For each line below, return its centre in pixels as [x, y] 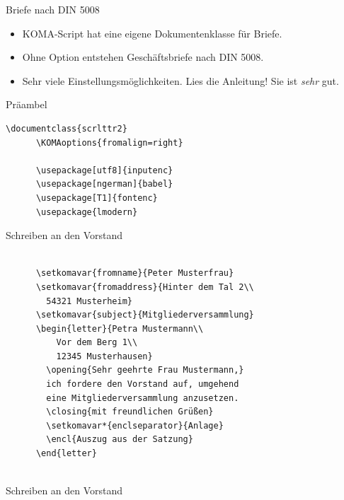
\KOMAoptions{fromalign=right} [109, 143]
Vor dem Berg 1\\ [97, 343]
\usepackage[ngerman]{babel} [104, 184]
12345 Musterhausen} [104, 356]
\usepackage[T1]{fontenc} [97, 198]
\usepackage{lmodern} [87, 212]
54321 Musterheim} [89, 301]
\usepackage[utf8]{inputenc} [104, 170]
